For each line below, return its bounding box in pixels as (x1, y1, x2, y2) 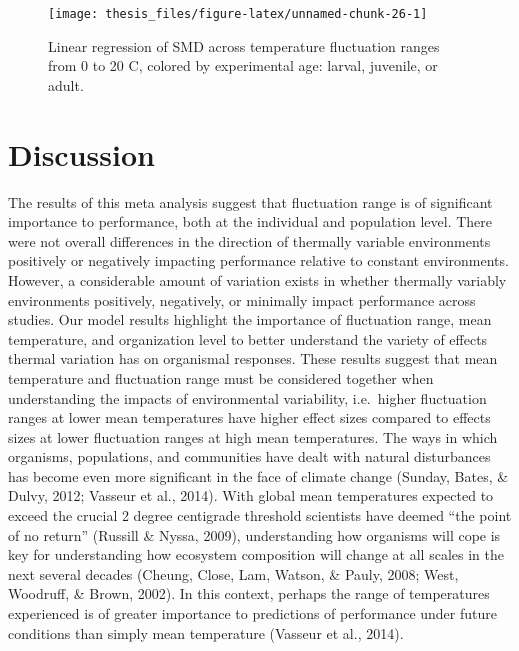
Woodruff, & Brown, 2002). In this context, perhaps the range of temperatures (8, 583, 490, 604)
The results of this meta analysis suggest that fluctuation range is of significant (8, 191, 493, 212)
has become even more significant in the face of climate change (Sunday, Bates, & (8, 465, 509, 486)
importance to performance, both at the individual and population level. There (8, 211, 493, 232)
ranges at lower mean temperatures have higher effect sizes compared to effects (8, 407, 491, 428)
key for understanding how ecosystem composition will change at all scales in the (8, 544, 504, 565)
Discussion (8, 133, 155, 174)
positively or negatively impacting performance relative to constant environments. (8, 250, 509, 271)
